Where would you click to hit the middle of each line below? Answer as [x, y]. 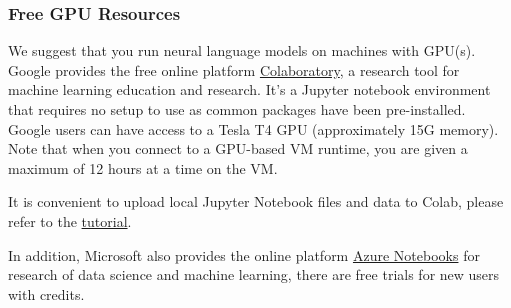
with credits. [46, 293]
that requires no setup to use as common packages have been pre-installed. [237, 109]
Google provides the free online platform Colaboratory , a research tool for [234, 69]
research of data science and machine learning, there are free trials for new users [254, 274]
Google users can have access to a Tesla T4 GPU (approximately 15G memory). [253, 128]
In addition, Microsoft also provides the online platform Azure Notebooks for [244, 254]
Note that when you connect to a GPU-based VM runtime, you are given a [238, 148]
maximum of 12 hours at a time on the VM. [143, 167]
